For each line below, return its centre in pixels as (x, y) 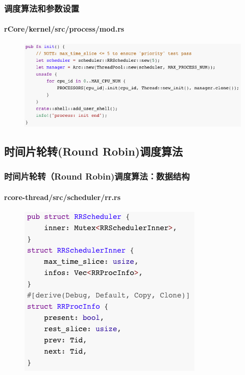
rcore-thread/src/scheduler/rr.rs (62, 197)
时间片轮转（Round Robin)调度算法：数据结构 (97, 176)
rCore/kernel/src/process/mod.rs (64, 29)
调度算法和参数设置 (42, 8)
